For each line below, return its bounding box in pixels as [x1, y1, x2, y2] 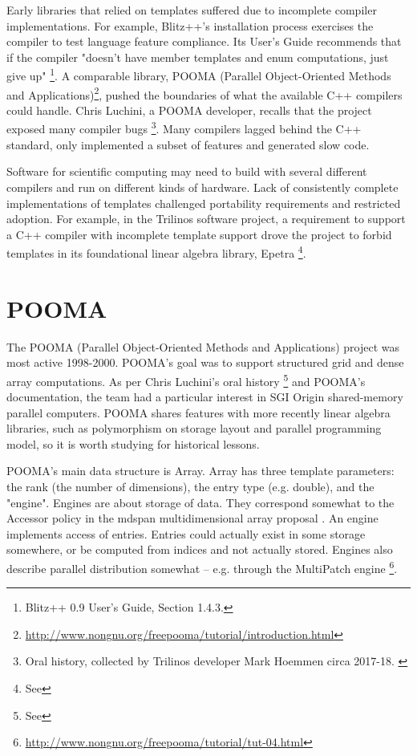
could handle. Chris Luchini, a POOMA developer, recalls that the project [6, 101, 372, 118]
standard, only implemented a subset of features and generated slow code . [6, 136, 370, 152]
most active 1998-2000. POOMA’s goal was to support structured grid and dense [6, 354, 404, 371]
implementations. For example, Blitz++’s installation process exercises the [6, 17, 374, 34]
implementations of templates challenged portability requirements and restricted [6, 194, 401, 211]
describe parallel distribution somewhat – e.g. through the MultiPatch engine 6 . [6, 558, 398, 576]
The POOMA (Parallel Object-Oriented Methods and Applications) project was [6, 338, 399, 355]
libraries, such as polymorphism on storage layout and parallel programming [6, 420, 382, 437]
